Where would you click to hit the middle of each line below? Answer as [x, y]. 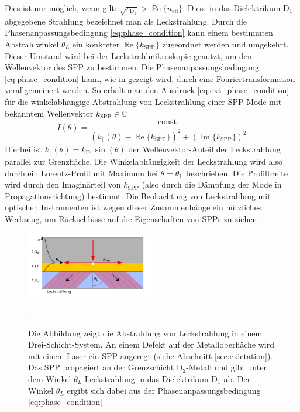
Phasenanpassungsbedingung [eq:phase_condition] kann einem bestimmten [139, 33]
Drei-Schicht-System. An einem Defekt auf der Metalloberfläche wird [151, 344]
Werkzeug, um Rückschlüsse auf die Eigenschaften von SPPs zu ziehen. [132, 218]
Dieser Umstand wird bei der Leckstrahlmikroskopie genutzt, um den [128, 55]
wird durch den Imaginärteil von [63, 184]
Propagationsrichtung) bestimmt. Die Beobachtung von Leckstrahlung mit [138, 195]
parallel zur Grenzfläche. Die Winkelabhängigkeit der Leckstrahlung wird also [144, 161]
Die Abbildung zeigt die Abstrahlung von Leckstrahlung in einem [145, 333]
